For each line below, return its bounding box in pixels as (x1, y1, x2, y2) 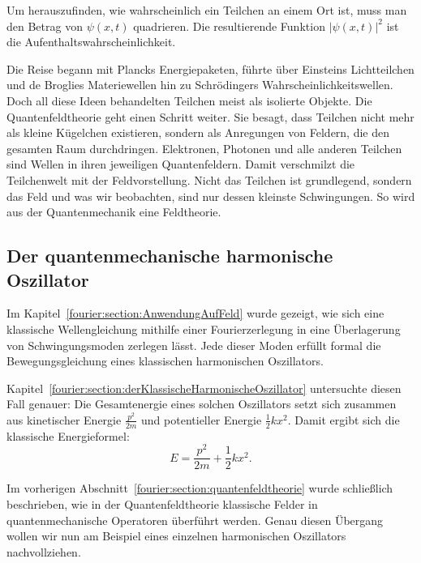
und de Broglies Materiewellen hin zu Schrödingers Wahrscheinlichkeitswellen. (6, 76, 393, 93)
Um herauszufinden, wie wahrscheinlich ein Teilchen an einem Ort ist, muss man (6, 2, 407, 18)
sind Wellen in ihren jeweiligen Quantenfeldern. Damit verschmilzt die (6, 156, 355, 173)
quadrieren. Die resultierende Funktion (133, 17, 325, 34)
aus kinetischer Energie (6, 411, 122, 428)
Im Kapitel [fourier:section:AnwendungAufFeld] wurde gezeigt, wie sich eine (6, 305, 384, 322)
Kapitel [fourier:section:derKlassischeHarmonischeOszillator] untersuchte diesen (6, 379, 402, 396)
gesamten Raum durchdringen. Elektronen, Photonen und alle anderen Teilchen (6, 139, 402, 156)
